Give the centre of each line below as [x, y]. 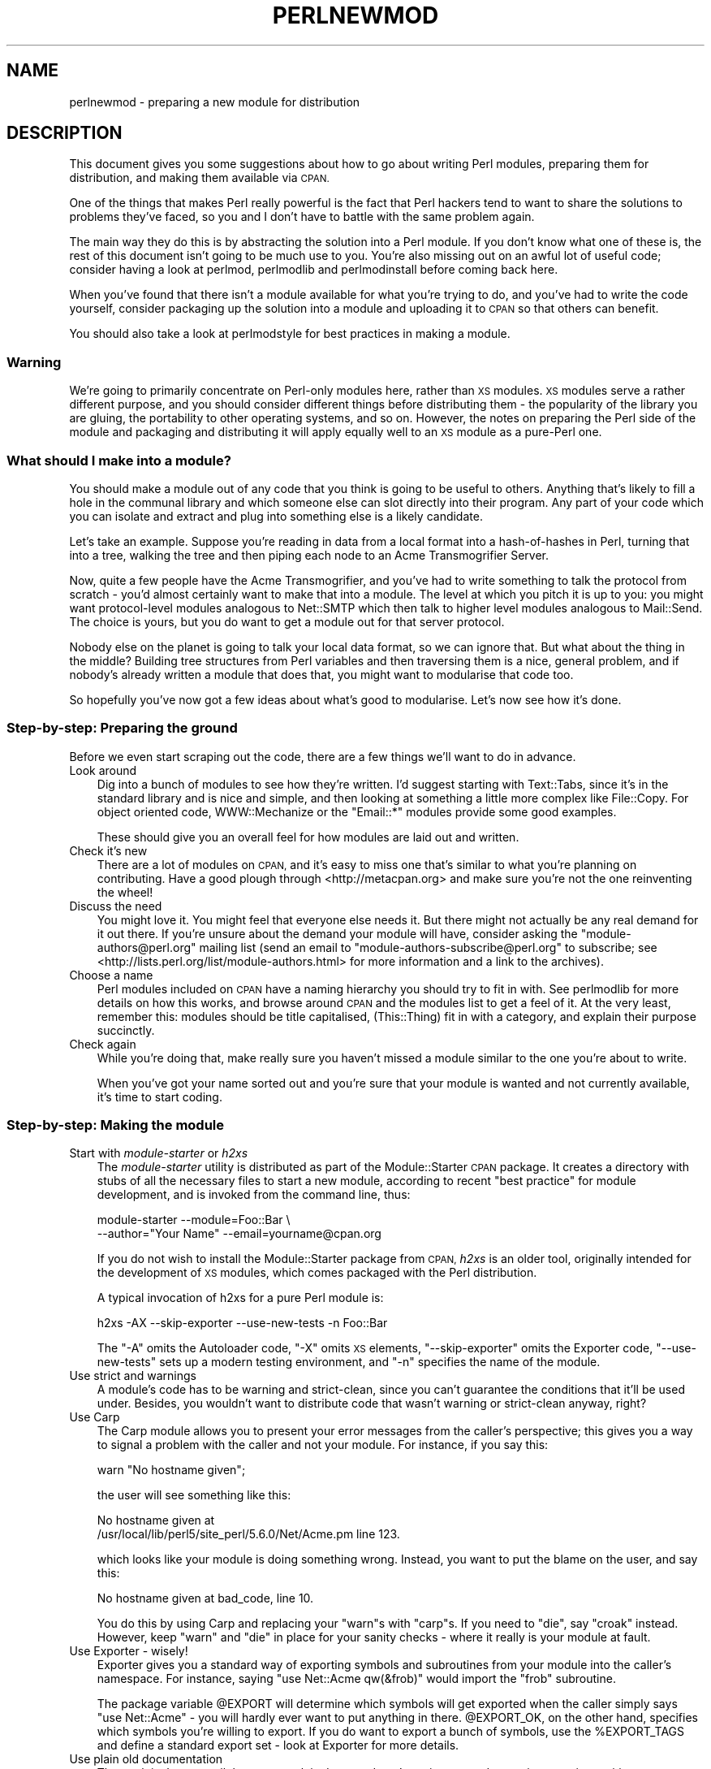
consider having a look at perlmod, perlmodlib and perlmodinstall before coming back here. [314, 270]
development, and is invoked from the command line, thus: [254, 1195]
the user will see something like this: [194, 1495]
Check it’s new [108, 850]
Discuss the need [116, 906]
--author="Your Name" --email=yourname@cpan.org [239, 1234]
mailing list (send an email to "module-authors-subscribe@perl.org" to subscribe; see [428, 947]
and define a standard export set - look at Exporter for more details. [278, 1745]
